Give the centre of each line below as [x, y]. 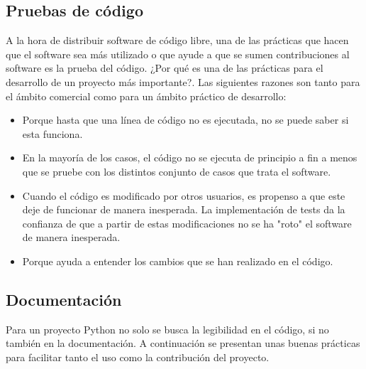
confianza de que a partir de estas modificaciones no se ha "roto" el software [187, 223]
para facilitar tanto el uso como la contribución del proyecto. [138, 357]
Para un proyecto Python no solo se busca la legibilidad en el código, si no [167, 329]
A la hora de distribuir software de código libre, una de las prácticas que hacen [177, 40]
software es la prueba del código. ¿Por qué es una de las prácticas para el [165, 68]
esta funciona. [52, 133]
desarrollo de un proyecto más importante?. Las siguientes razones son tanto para [183, 81]
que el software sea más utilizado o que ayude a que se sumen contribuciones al [178, 54]
